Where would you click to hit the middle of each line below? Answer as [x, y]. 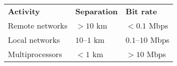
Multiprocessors [35, 54]
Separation [96, 11]
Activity [24, 11]
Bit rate [141, 11]
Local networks [34, 40]
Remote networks [38, 25]
